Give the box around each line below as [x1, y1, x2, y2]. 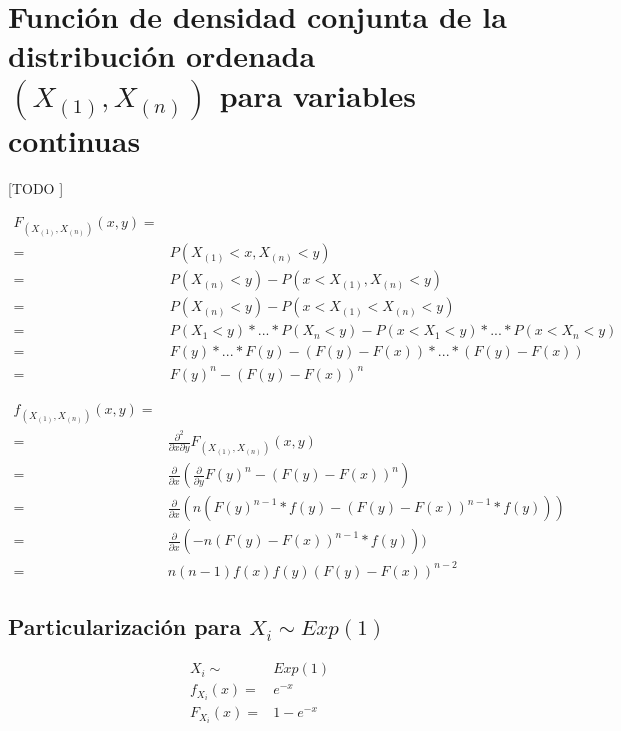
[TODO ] [8, 178, 64, 199]
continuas [8, 119, 141, 160]
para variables [219, 74, 416, 115]
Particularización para [8, 611, 242, 642]
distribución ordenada [8, 35, 316, 76]
